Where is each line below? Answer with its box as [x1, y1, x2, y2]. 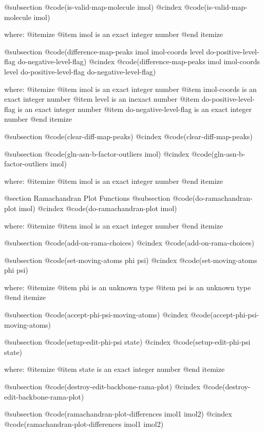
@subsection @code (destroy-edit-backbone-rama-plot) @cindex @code [4, 381, 222, 392]
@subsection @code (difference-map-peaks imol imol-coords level [4, 46, 204, 57]
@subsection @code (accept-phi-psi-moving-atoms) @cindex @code [4, 309, 211, 320]
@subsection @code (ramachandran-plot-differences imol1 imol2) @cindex [4, 408, 232, 419]
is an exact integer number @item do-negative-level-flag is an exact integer [17, 103, 252, 114]
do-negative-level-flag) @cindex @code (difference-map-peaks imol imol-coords [17, 56, 260, 67]
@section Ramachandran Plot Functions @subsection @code [4, 193, 193, 203]
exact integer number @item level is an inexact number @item [4, 93, 200, 104]
